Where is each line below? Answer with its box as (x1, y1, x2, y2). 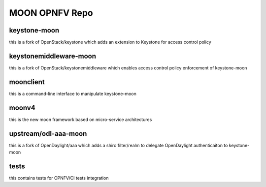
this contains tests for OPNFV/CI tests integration (9, 175, 109, 181)
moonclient (9, 78, 45, 86)
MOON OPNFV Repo (9, 7, 93, 18)
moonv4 (9, 103, 35, 112)
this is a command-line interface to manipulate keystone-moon (9, 91, 136, 96)
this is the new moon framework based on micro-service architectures (9, 116, 152, 123)
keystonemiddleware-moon (9, 52, 96, 60)
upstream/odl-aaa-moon (9, 129, 87, 138)
